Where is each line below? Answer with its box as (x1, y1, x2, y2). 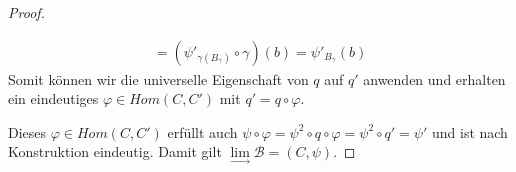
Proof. (8, 2, 45, 22)
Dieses (8, 121, 47, 142)
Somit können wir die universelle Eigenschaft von (8, 68, 309, 89)
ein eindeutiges (8, 88, 99, 109)
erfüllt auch (167, 121, 238, 142)
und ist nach (431, 121, 508, 142)
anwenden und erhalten (363, 68, 506, 89)
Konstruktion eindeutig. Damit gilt (8, 141, 222, 162)
